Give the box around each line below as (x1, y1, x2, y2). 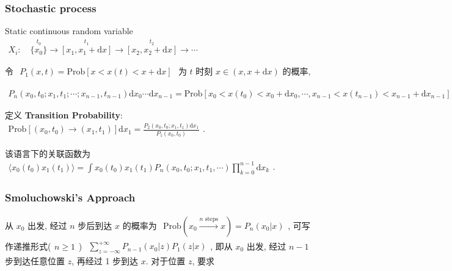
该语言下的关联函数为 (5, 146, 90, 159)
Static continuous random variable (5, 24, 133, 37)
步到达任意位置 (5, 255, 65, 267)
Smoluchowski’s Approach (5, 189, 136, 204)
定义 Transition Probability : (5, 108, 123, 121)
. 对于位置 (145, 255, 186, 267)
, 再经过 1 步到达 (71, 255, 139, 267)
